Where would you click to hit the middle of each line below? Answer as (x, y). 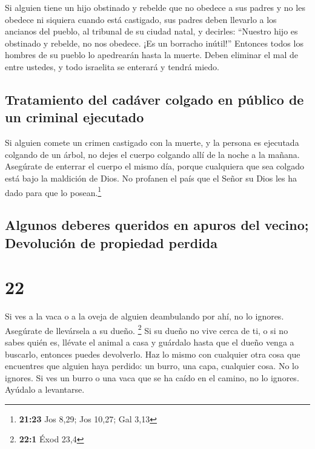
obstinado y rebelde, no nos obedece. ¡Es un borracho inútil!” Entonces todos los (154, 43)
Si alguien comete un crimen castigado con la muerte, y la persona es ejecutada (152, 143)
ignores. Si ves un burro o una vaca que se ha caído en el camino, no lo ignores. (152, 377)
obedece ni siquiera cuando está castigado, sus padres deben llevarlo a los (141, 19)
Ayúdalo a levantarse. (45, 389)
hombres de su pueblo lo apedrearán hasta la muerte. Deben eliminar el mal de (151, 55)
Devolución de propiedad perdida (111, 242)
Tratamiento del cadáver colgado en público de (154, 99)
